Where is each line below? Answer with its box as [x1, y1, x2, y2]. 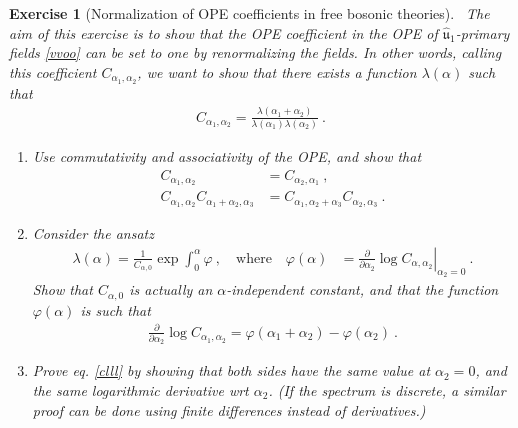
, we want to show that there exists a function [137, 61, 417, 82]
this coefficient [9, 61, 97, 82]
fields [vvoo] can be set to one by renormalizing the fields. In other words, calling [9, 42, 502, 63]
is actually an [129, 279, 213, 300]
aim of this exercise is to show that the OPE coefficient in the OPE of [9, 22, 438, 43]
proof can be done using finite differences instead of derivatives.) [32, 399, 426, 420]
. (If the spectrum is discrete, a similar [268, 380, 506, 400]
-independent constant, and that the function [226, 279, 499, 300]
